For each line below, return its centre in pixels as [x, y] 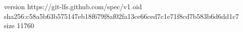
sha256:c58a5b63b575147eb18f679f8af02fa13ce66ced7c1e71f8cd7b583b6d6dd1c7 [121, 16]
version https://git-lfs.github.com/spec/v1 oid [73, 6]
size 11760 [19, 25]
